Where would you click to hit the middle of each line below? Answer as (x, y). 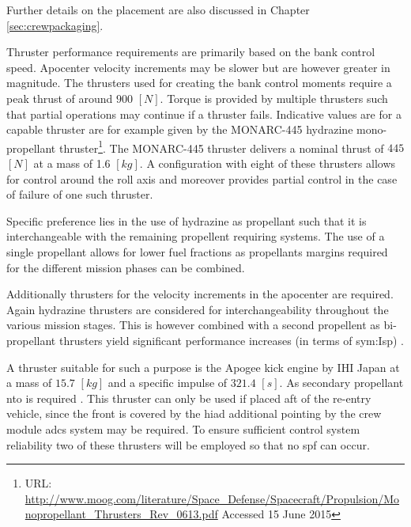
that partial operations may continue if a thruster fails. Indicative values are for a (204, 114)
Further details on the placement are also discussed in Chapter (158, 9)
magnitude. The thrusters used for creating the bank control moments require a (199, 83)
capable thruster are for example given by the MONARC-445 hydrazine (180, 129)
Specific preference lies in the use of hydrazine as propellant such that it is (187, 220)
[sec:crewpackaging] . (55, 25)
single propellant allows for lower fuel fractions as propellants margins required (197, 251)
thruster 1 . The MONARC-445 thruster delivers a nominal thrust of (221, 146)
